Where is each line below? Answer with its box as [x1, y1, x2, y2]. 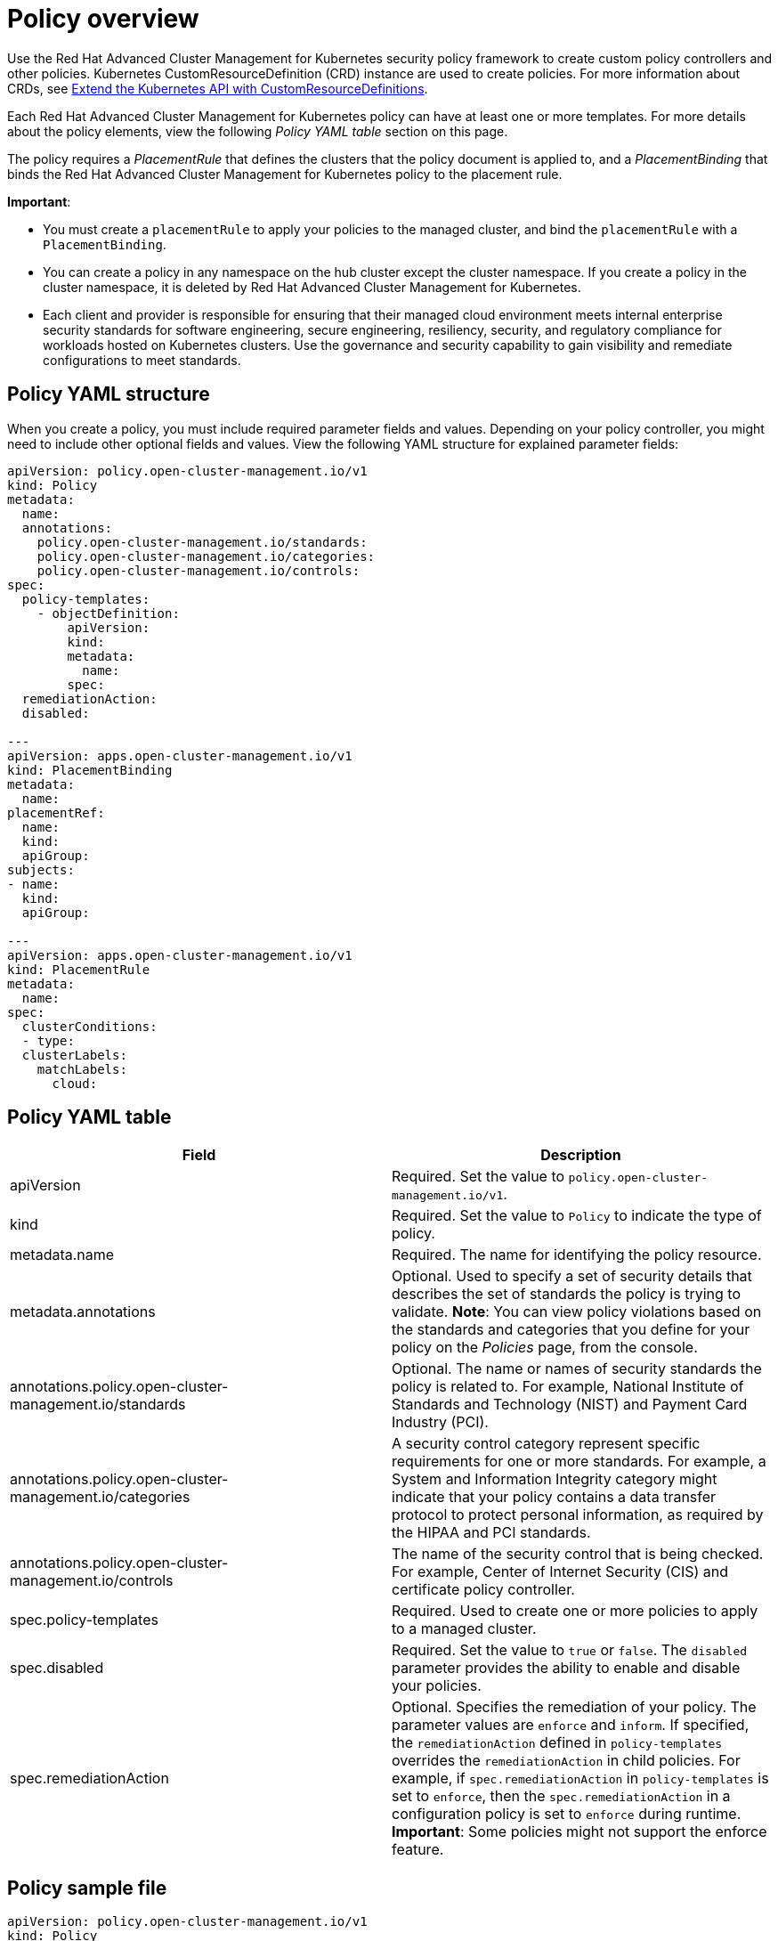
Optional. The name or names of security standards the [392, 1360, 762, 1378]
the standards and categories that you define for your [392, 1320, 750, 1339]
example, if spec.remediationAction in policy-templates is [392, 1769, 769, 1788]
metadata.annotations [10, 1303, 156, 1321]
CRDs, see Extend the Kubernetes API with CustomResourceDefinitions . [7, 80, 428, 96]
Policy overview [7, 4, 199, 34]
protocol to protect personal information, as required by [392, 1506, 764, 1524]
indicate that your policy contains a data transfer [392, 1488, 717, 1507]
